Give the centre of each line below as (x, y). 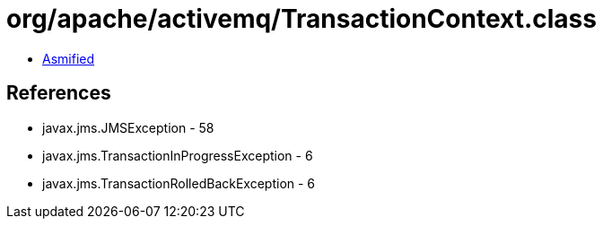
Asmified (69, 58)
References (59, 93)
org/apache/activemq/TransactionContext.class (301, 19)
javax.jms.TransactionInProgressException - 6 (178, 155)
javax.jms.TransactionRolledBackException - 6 (179, 183)
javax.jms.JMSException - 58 (128, 127)
